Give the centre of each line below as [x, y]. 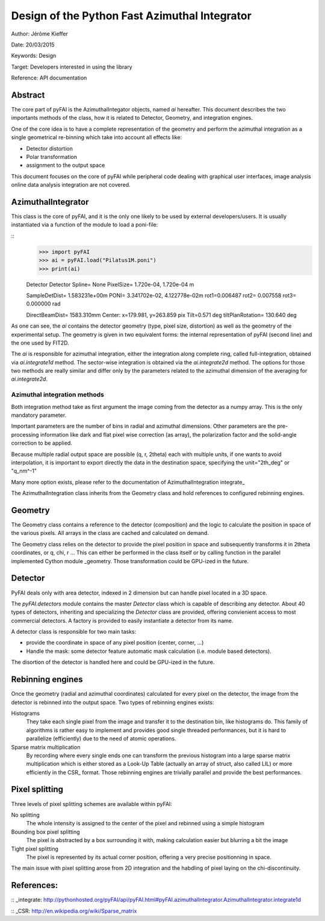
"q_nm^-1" [24, 471]
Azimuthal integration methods [58, 395]
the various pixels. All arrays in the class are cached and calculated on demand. [110, 533]
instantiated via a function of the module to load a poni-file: [85, 225]
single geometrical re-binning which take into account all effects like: [97, 137]
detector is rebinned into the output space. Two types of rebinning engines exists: [113, 702]
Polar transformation [52, 157]
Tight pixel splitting [35, 849]
